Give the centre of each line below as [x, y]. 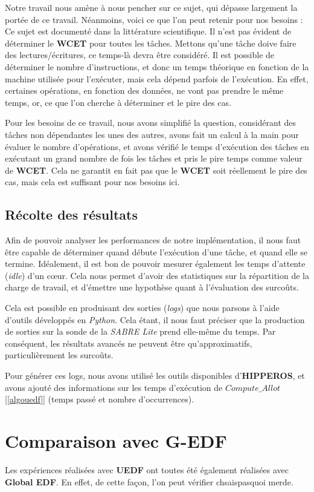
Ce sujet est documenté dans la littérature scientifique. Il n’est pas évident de [148, 31]
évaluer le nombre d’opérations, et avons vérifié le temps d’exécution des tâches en [157, 146]
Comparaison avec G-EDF [116, 441]
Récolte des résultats [71, 215]
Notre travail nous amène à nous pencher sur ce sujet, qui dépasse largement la [151, 7]
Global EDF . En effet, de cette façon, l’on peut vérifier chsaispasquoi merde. [149, 481]
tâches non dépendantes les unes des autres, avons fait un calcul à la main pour [152, 134]
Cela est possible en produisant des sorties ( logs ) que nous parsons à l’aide [142, 308]
